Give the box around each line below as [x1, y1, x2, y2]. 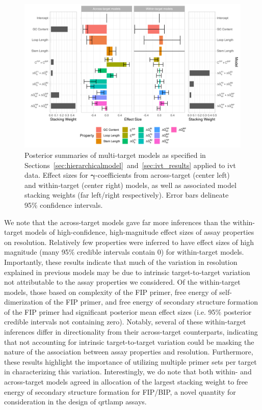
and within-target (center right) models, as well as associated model [24, 179, 237, 190]
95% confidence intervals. [24, 199, 103, 210]
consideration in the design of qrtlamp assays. [4, 396, 147, 407]
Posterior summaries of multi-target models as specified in [24, 149, 206, 160]
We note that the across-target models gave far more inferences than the [4, 216, 230, 227]
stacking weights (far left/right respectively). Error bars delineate [24, 189, 229, 200]
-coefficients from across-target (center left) [95, 170, 230, 180]
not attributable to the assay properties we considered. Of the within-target [4, 277, 241, 287]
